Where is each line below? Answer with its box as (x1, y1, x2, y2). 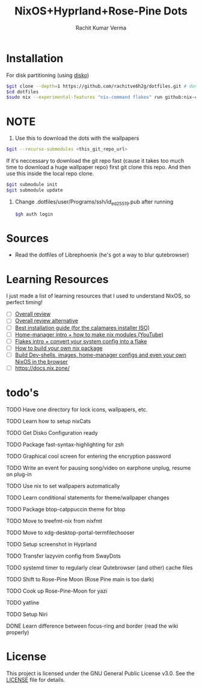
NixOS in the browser (14, 358, 68, 365)
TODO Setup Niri (6, 610, 48, 618)
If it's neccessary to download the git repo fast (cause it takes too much (6, 157, 185, 164)
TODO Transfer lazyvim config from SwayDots (6, 552, 121, 560)
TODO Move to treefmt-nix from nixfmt (6, 517, 103, 525)
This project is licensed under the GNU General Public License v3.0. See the (6, 670, 195, 677)
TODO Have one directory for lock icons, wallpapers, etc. (6, 405, 148, 413)
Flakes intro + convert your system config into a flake (14, 337, 147, 344)
